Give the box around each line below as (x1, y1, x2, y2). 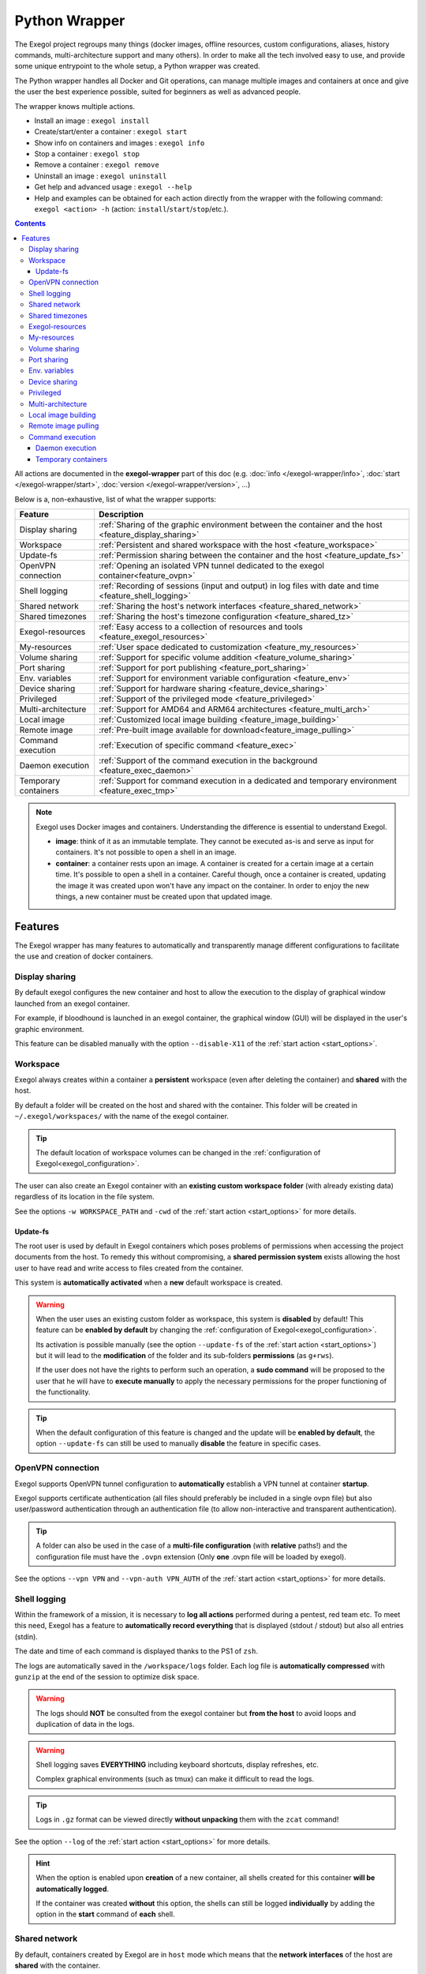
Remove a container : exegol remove (34, 160, 159, 170)
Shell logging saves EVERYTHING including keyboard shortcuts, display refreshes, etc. (35, 1759, 319, 1769)
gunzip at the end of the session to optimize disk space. (14, 1672, 200, 1681)
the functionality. (35, 1387, 91, 1397)
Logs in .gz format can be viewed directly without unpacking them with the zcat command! (35, 1815, 339, 1824)
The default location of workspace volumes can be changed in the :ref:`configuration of (35, 1148, 321, 1157)
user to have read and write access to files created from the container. (14, 1263, 244, 1273)
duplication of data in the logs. (35, 1720, 135, 1729)
